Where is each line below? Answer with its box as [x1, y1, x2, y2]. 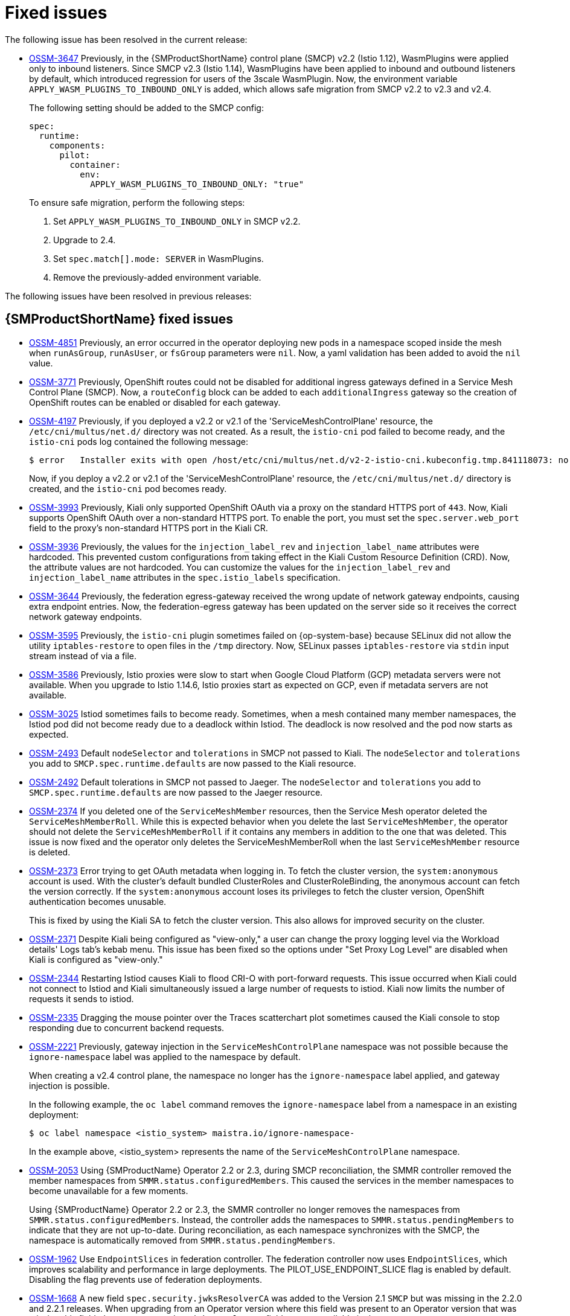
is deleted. [29, 846, 71, 857]
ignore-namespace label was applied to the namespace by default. [29, 1051, 301, 1062]
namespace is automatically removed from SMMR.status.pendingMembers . [29, 1235, 335, 1245]
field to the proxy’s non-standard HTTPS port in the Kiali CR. [29, 522, 268, 533]
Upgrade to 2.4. [53, 234, 116, 245]
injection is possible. [29, 1080, 110, 1091]
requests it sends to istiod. [29, 993, 134, 1004]
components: [49, 140, 106, 150]
